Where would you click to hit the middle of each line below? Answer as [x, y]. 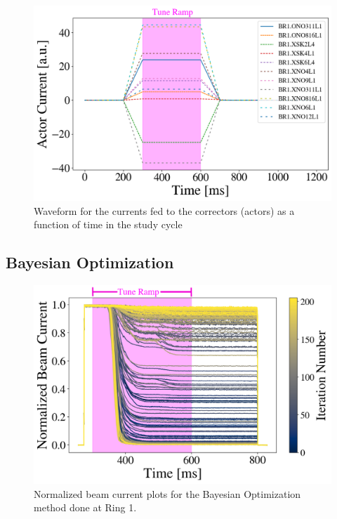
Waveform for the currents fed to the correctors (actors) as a [164, 210]
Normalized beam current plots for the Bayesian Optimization [167, 493]
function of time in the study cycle [108, 224]
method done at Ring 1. [85, 507]
